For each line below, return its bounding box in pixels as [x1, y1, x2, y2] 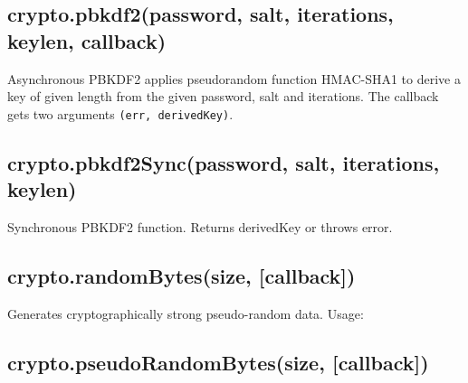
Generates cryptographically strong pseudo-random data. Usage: [7, 304, 364, 322]
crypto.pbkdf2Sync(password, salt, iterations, [7, 148, 440, 176]
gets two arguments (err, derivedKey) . [7, 104, 234, 123]
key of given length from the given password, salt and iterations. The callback [7, 87, 439, 106]
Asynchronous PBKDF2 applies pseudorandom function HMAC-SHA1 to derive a [7, 69, 461, 88]
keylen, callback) [7, 26, 167, 54]
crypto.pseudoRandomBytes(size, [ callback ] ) [7, 348, 429, 376]
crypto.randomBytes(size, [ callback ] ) [7, 262, 356, 290]
